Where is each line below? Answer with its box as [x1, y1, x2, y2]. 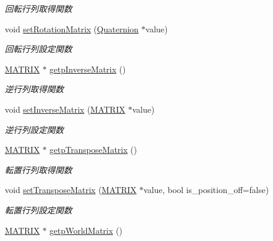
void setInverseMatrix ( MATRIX [5, 103, 125, 115]
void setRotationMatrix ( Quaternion [5, 22, 139, 35]
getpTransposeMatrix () [49, 143, 137, 156]
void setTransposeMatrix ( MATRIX [5, 183, 137, 196]
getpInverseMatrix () [49, 62, 126, 75]
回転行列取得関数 [5, 2, 72, 14]
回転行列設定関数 [5, 43, 72, 55]
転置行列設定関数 [5, 203, 72, 216]
